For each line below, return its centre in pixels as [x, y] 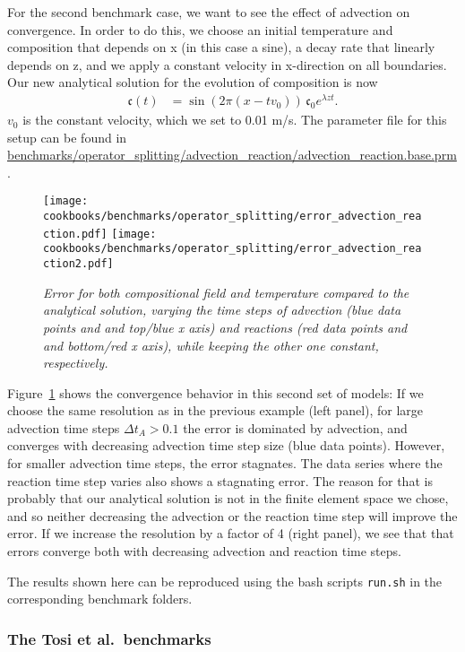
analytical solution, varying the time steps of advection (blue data [222, 310]
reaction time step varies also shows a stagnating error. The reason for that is [220, 480]
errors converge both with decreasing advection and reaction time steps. [204, 551]
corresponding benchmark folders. [100, 599]
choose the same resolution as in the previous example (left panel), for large [215, 410]
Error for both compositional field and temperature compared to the [226, 292]
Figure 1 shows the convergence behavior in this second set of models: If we [215, 392]
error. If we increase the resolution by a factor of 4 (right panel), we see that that [231, 533]
